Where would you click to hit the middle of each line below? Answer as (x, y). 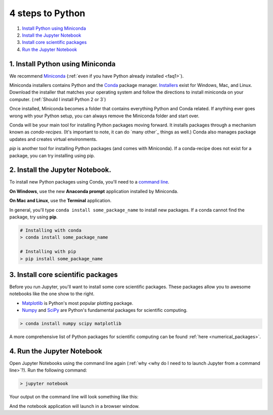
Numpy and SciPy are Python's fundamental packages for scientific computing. (105, 310)
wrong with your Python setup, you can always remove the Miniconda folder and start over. (104, 116)
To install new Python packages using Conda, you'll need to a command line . (89, 182)
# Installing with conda (51, 230)
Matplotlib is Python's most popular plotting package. (78, 303)
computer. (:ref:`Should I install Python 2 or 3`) (58, 99)
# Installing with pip (48, 252)
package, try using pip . (34, 217)
